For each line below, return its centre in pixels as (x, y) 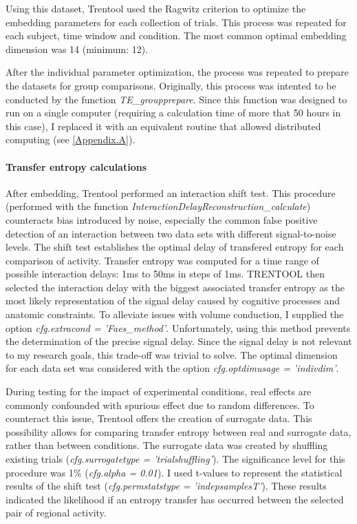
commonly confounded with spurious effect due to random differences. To (160, 405)
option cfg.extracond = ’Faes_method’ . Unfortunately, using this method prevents (178, 327)
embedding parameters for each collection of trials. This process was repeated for (176, 22)
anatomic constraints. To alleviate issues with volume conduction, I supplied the (175, 314)
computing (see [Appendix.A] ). (71, 139)
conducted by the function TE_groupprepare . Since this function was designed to (176, 99)
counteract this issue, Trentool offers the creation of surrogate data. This (159, 418)
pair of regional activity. (56, 513)
